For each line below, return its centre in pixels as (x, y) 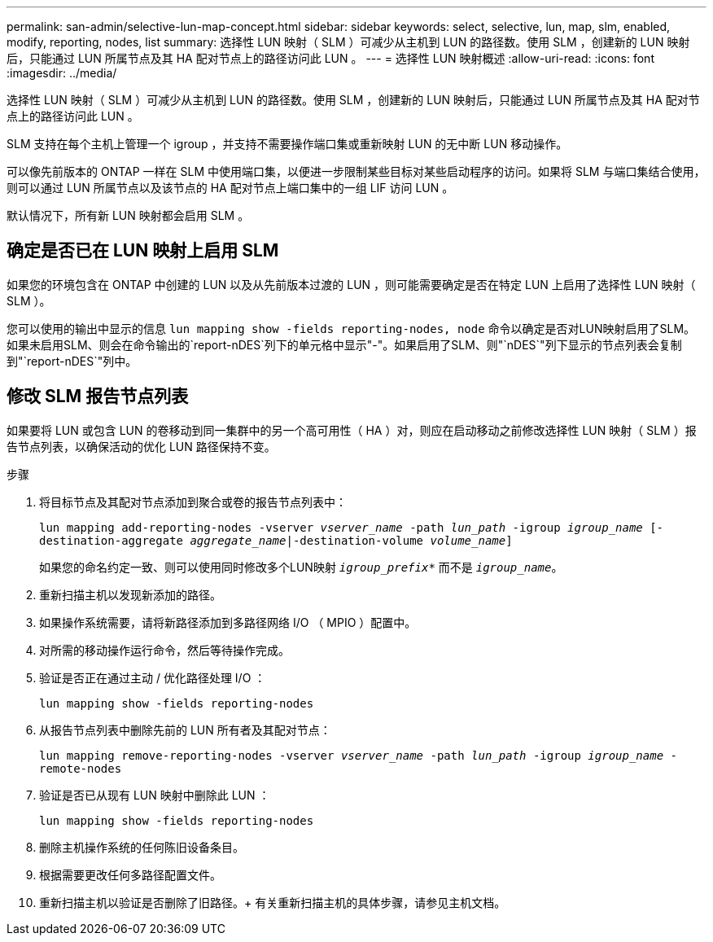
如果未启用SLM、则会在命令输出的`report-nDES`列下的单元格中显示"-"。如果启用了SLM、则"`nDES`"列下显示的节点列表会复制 (344, 344)
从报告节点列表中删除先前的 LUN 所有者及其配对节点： (185, 730)
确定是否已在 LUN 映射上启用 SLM (143, 251)
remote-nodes (81, 768)
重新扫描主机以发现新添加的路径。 (130, 594)
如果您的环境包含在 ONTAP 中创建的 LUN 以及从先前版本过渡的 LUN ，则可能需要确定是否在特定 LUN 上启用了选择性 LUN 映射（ (351, 284)
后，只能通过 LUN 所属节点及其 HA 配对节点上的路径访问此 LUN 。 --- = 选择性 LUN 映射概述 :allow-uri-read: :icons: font (330, 58)
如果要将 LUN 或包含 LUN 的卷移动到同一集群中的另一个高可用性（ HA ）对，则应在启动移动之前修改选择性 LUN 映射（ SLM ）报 (352, 430)
